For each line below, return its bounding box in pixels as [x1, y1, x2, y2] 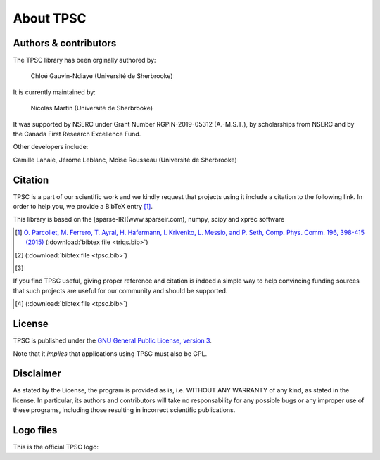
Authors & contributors [13, 37, 117, 49]
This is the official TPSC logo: [13, 443, 99, 452]
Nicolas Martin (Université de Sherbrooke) [30, 104, 153, 113]
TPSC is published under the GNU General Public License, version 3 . [13, 336, 213, 345]
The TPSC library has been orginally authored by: [13, 56, 156, 65]
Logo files [13, 424, 58, 436]
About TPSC [13, 11, 87, 26]
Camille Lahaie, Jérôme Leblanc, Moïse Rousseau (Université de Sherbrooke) [13, 155, 237, 164]
